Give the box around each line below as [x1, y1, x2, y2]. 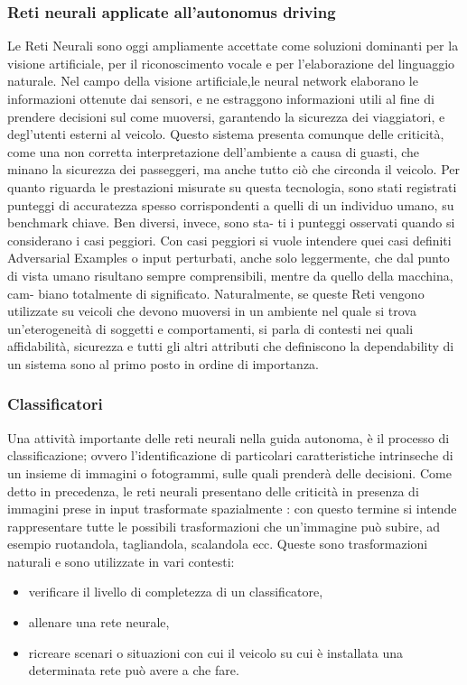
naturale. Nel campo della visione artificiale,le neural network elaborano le [7, 71, 418, 90]
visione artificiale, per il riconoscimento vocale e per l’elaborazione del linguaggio [7, 53, 455, 72]
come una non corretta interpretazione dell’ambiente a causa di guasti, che [7, 142, 420, 161]
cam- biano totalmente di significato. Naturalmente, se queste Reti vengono [7, 283, 425, 302]
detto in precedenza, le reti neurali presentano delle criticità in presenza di [7, 481, 419, 500]
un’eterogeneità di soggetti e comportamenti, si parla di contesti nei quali [7, 319, 414, 338]
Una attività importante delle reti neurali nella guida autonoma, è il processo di [7, 428, 450, 447]
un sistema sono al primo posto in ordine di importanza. [7, 354, 320, 373]
